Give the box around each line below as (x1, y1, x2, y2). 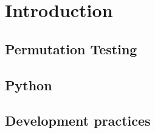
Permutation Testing (5, 39, 137, 58)
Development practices (5, 111, 151, 130)
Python (5, 75, 52, 94)
